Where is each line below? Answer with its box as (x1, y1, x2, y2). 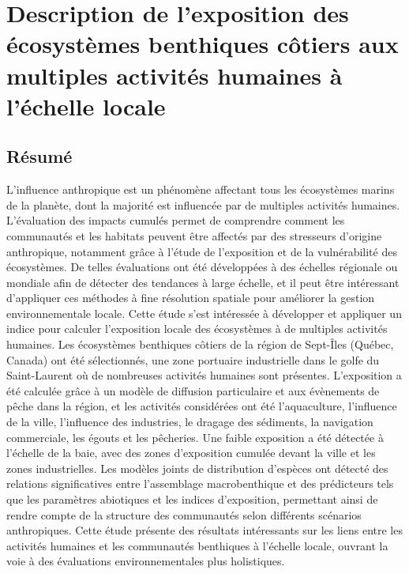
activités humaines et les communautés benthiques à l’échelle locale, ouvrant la (6, 537, 388, 553)
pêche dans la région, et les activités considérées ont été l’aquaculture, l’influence (6, 398, 397, 414)
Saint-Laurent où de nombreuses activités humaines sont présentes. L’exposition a (6, 367, 402, 383)
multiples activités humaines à (6, 59, 343, 91)
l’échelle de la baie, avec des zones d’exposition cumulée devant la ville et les (6, 444, 376, 461)
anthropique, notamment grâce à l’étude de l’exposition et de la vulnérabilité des (6, 243, 397, 259)
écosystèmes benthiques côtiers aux (6, 28, 399, 60)
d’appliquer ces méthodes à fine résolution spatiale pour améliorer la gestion (6, 289, 375, 306)
